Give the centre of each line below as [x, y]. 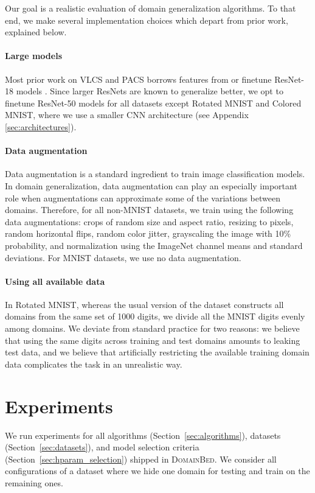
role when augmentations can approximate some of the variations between [143, 198]
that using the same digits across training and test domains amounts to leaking [153, 340]
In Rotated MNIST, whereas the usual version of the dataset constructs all [144, 304]
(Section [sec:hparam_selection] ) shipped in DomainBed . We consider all [141, 459]
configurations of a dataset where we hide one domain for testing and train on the [157, 471]
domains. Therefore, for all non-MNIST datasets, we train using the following [149, 210]
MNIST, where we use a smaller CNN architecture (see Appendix [127, 115]
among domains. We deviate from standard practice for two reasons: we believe [152, 328]
